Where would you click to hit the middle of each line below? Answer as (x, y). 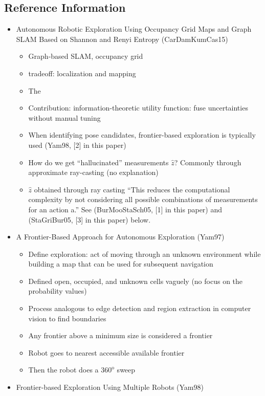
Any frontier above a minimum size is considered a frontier (120, 335)
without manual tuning (64, 117)
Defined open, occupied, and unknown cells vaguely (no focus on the (136, 281)
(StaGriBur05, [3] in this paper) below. (90, 219)
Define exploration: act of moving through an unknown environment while (145, 254)
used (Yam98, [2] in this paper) (77, 145)
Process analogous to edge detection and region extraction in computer (140, 308)
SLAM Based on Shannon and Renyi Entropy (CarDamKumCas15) (122, 39)
